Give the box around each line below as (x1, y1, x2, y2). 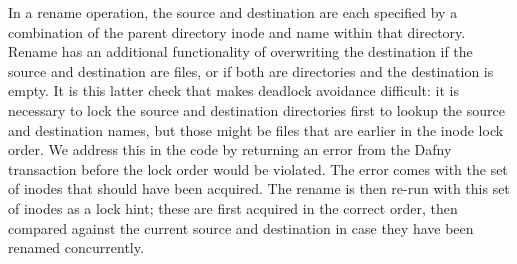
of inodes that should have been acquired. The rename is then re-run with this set (8, 178, 510, 199)
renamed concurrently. (8, 237, 144, 258)
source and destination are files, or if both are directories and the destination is (8, 60, 494, 81)
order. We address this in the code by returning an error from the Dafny (8, 139, 452, 160)
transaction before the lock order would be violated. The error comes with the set (8, 158, 508, 179)
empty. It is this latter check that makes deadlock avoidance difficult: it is (8, 80, 460, 101)
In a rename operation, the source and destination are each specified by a (8, 2, 458, 22)
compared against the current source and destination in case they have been (8, 217, 474, 238)
